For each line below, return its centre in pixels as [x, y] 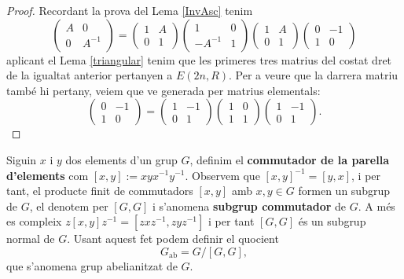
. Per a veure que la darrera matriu [314, 75]
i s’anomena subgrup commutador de [249, 206]
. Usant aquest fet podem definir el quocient [173, 239]
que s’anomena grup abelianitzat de [92, 265]
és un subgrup [332, 221]
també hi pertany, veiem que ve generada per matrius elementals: [163, 90]
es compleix [34, 221]
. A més [376, 206]
